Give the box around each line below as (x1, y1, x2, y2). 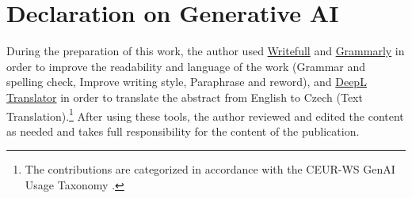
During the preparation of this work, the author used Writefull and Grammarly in (6, 43, 405, 59)
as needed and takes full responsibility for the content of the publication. (6, 122, 360, 139)
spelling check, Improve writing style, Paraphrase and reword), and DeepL (6, 73, 367, 90)
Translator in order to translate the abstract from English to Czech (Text (6, 88, 363, 105)
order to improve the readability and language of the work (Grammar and (6, 58, 366, 74)
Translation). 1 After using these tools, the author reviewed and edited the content (6, 105, 404, 124)
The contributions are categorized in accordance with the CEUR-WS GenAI (25, 161, 395, 177)
